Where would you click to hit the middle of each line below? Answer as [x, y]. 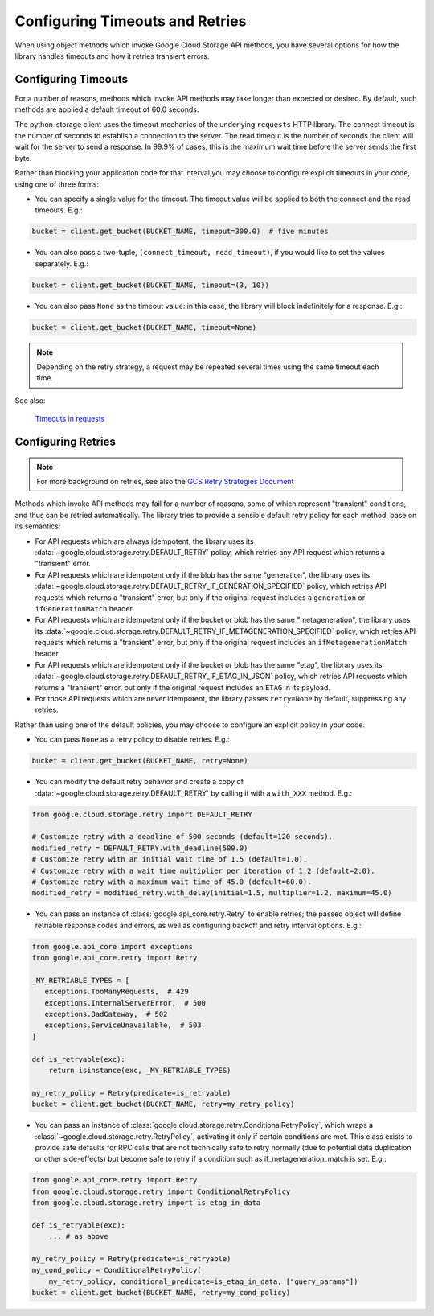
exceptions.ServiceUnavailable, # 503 [123, 1025]
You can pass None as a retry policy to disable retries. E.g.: [132, 739]
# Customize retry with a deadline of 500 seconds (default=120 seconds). [182, 837]
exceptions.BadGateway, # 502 [106, 1014]
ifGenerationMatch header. [84, 608]
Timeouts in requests [70, 419]
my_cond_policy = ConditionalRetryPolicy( [117, 1270]
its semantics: [38, 526]
